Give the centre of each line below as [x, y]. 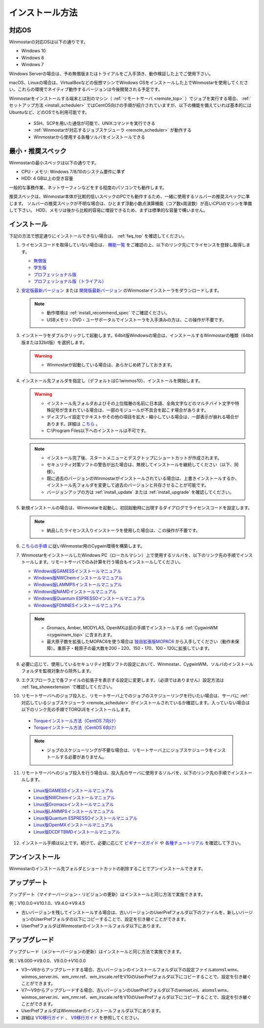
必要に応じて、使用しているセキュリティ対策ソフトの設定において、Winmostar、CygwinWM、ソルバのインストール [137, 664]
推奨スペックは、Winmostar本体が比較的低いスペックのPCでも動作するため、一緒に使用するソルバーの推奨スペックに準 [130, 196]
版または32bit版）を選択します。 [54, 342]
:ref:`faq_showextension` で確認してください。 [68, 687]
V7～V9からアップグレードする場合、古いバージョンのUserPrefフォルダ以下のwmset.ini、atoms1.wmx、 [126, 990]
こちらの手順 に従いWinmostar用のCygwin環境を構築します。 [83, 546]
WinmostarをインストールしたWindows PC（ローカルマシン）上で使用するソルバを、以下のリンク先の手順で [131, 555]
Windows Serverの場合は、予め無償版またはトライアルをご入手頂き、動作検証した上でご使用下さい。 [111, 73]
